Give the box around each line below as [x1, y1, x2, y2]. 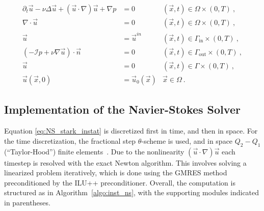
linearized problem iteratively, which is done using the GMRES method [4, 167, 227, 178]
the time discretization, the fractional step [4, 135, 136, 146]
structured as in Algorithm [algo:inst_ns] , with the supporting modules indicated [4, 187, 259, 198]
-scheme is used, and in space [141, 135, 233, 146]
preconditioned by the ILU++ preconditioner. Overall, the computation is [4, 177, 235, 188]
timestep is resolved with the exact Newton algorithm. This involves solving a [4, 157, 247, 168]
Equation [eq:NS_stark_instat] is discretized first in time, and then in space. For [4, 125, 258, 136]
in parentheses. [4, 197, 50, 207]
